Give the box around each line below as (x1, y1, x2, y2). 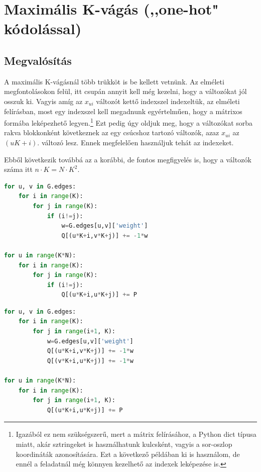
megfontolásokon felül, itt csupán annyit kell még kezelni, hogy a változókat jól (4, 86, 247, 97)
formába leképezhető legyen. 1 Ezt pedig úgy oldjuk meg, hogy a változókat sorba (4, 116, 253, 128)
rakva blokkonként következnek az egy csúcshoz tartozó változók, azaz (4, 127, 219, 138)
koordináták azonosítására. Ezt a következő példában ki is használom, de (16, 448, 240, 459)
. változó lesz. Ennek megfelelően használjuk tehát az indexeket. (37, 137, 234, 147)
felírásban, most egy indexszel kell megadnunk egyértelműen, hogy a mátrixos (4, 106, 242, 116)
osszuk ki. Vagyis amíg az (4, 96, 83, 106)
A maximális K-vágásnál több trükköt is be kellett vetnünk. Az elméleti (4, 76, 224, 86)
